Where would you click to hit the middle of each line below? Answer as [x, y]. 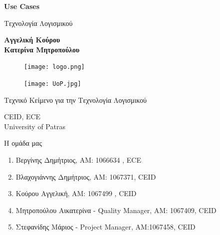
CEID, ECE [22, 117]
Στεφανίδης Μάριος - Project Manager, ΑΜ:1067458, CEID [106, 227]
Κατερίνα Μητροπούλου [42, 49]
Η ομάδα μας [23, 143]
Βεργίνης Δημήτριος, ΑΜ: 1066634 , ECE [78, 160]
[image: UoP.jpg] [53, 84]
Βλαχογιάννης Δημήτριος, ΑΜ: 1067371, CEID [86, 176]
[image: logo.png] [54, 67]
